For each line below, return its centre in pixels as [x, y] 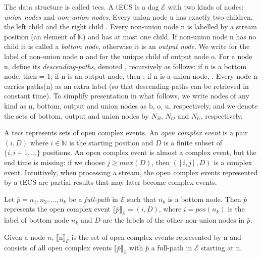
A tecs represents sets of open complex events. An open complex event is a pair [126, 133]
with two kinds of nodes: [206, 7]
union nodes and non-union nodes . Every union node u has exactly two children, [128, 16]
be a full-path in [93, 199]
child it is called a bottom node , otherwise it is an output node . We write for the [127, 46]
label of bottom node [37, 220]
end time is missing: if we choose [55, 162]
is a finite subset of [193, 142]
